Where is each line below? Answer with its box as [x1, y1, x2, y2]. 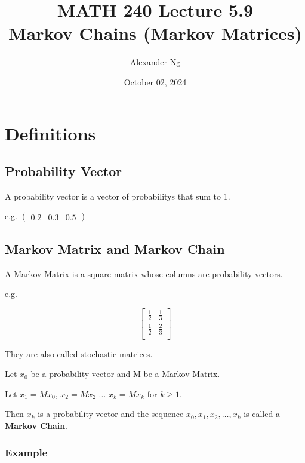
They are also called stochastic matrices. [5, 347, 153, 360]
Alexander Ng [130, 56, 181, 68]
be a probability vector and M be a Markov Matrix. [30, 367, 220, 380]
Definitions [5, 121, 96, 145]
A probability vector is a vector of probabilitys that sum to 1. [5, 189, 230, 202]
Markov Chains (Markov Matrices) [8, 21, 302, 45]
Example [5, 444, 48, 459]
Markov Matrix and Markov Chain [5, 239, 225, 257]
